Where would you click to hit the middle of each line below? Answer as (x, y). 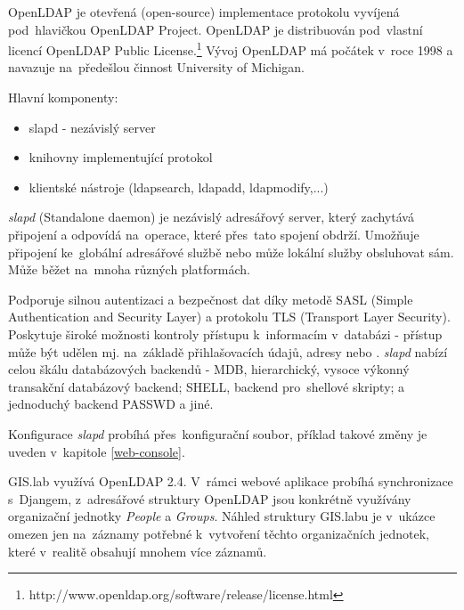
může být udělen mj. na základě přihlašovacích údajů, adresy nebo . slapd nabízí (228, 351)
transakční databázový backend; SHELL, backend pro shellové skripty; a (207, 386)
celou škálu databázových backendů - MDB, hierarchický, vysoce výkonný (209, 369)
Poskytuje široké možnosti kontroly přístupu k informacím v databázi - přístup (225, 333)
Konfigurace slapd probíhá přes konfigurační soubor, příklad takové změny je (218, 433)
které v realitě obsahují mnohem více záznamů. (138, 551)
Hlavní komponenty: (63, 98)
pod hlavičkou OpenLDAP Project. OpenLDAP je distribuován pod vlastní (216, 29)
